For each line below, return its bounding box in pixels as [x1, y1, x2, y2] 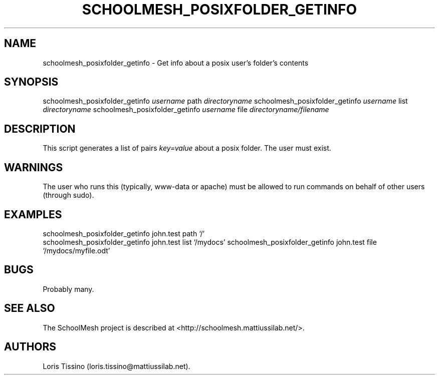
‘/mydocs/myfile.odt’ [43, 246, 110, 255]
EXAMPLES [4, 208, 62, 221]
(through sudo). [43, 191, 94, 200]
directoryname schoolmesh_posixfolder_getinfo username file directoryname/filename [43, 105, 329, 114]
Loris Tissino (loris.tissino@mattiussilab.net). [43, 361, 190, 370]
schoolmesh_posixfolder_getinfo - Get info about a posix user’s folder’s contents [43, 58, 309, 67]
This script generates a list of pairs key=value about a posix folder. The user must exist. [43, 144, 331, 153]
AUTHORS [4, 340, 57, 353]
